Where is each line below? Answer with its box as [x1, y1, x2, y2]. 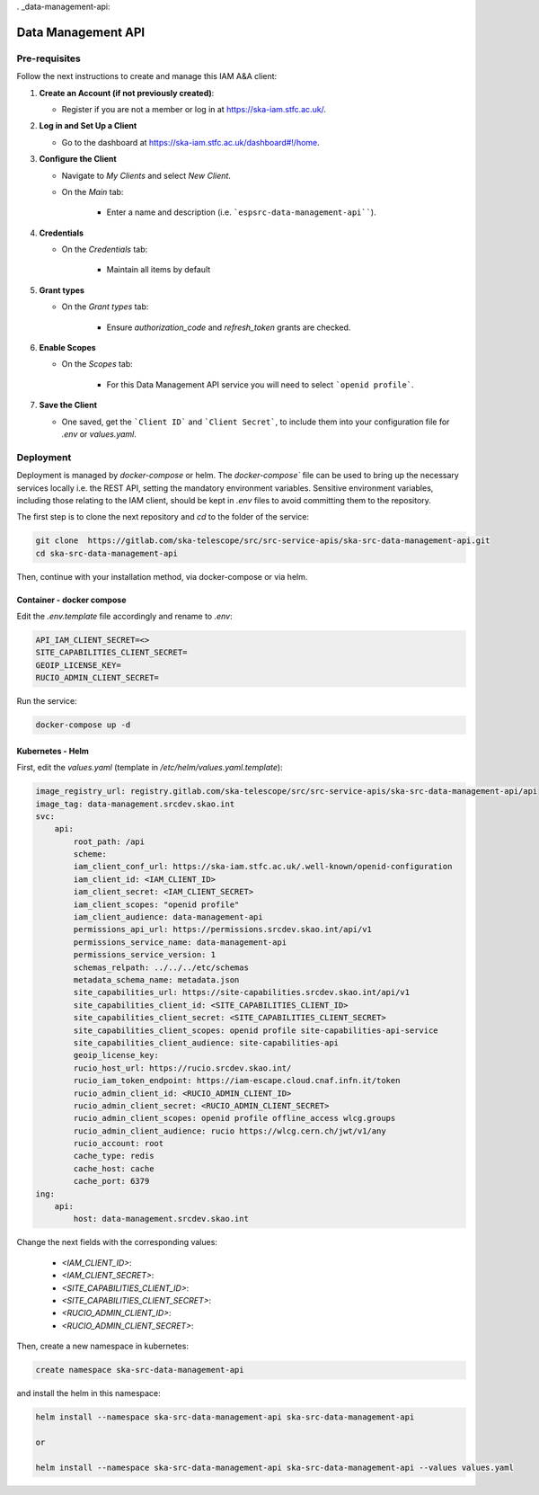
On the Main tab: [61, 186, 124, 197]
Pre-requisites [16, 52, 81, 65]
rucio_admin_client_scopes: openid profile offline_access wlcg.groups [73, 1113, 396, 1124]
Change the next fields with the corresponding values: [16, 1237, 217, 1248]
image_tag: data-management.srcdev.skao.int [35, 798, 235, 809]
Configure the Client [39, 154, 117, 165]
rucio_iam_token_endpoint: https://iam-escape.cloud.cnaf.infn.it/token [73, 1075, 401, 1086]
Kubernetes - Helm [16, 745, 90, 756]
